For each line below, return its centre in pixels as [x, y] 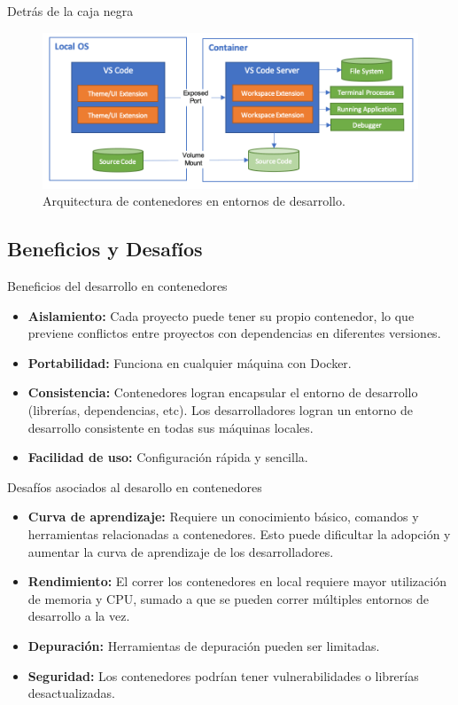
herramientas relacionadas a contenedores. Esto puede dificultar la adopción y [239, 534]
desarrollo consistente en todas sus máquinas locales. [171, 427]
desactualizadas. [71, 693]
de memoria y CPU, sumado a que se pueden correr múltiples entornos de [228, 598]
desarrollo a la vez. [79, 616]
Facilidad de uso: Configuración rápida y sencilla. [168, 457]
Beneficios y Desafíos [105, 249]
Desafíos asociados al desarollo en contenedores [135, 486]
